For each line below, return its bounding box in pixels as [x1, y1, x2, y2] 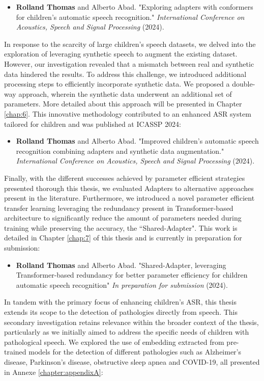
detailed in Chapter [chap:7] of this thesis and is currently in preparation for [4, 232, 242, 243]
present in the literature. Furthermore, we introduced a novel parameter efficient [4, 193, 255, 203]
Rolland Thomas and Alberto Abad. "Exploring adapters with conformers [16, 2, 253, 12]
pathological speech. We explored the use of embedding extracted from [4, 336, 224, 347]
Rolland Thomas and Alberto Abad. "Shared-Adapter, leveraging [16, 259, 226, 270]
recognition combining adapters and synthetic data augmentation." [16, 145, 224, 156]
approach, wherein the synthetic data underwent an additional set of [18, 88, 232, 99]
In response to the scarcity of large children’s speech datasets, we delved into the [4, 38, 256, 49]
